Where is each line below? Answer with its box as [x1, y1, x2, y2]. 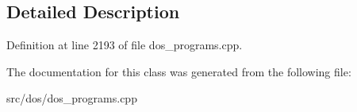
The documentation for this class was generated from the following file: [6, 63, 351, 79]
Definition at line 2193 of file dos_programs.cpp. [6, 37, 243, 53]
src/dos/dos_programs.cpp [6, 90, 137, 106]
